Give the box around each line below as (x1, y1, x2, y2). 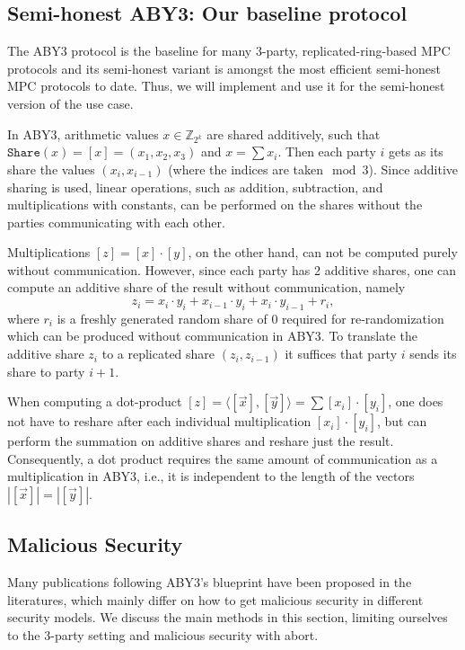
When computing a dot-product (7, 392, 182, 411)
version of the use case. (7, 93, 134, 112)
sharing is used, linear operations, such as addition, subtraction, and (7, 177, 383, 196)
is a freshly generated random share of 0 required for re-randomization (57, 308, 444, 327)
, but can (376, 412, 427, 431)
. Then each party (277, 142, 376, 161)
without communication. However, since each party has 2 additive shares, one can (7, 260, 457, 279)
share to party (7, 361, 85, 380)
